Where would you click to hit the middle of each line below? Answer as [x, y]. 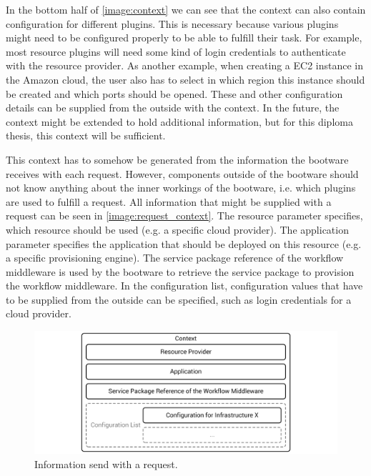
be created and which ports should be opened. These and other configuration [174, 93]
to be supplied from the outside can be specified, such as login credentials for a [179, 299]
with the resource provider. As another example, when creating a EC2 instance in [184, 65]
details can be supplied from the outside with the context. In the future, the [173, 108]
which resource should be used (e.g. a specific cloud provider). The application [177, 229]
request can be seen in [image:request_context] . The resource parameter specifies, [184, 215]
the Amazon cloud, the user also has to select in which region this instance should [185, 79]
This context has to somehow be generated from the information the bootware [177, 159]
